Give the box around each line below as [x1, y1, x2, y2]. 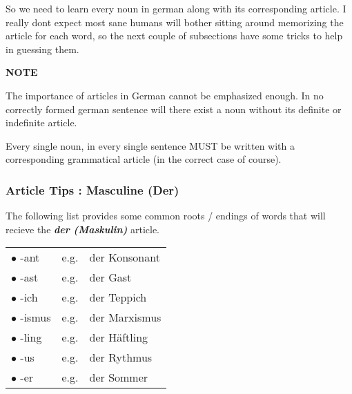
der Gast [89, 269, 132, 286]
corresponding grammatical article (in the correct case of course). [6, 152, 282, 166]
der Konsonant [89, 249, 160, 266]
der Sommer [89, 369, 148, 386]
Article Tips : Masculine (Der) [6, 181, 179, 198]
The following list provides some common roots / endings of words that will [6, 208, 326, 223]
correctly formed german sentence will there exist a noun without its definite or [6, 101, 342, 116]
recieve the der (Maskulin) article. [6, 221, 160, 236]
